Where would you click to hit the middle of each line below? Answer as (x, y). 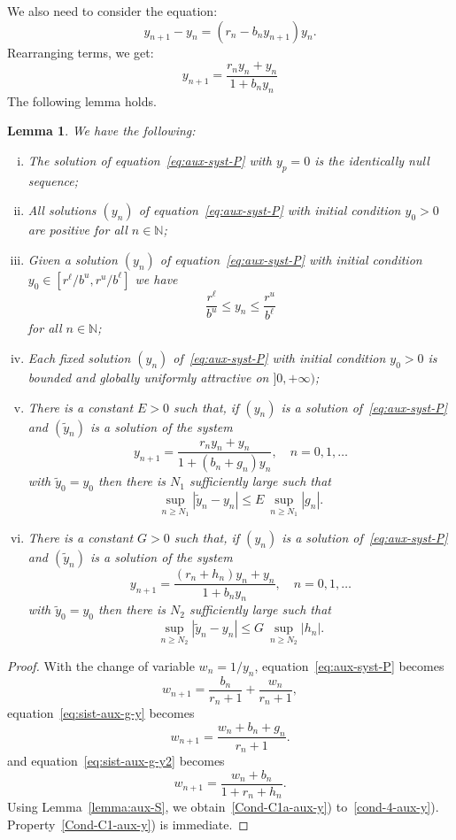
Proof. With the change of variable (101, 665)
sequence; (53, 180)
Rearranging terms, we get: (81, 52)
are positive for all (77, 230)
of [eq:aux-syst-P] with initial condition (279, 358)
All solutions (62, 210)
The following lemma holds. (82, 100)
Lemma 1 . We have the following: (101, 131)
